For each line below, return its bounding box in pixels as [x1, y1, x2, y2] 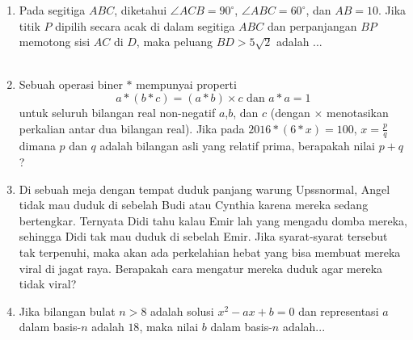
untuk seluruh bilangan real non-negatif [19, 103, 216, 120]
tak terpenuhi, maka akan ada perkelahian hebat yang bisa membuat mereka [19, 243, 401, 260]
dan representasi [298, 302, 379, 319]
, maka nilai [139, 318, 199, 335]
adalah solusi [150, 302, 214, 319]
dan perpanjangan [267, 17, 357, 34]
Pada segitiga [19, 2, 86, 18]
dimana [19, 137, 56, 154]
